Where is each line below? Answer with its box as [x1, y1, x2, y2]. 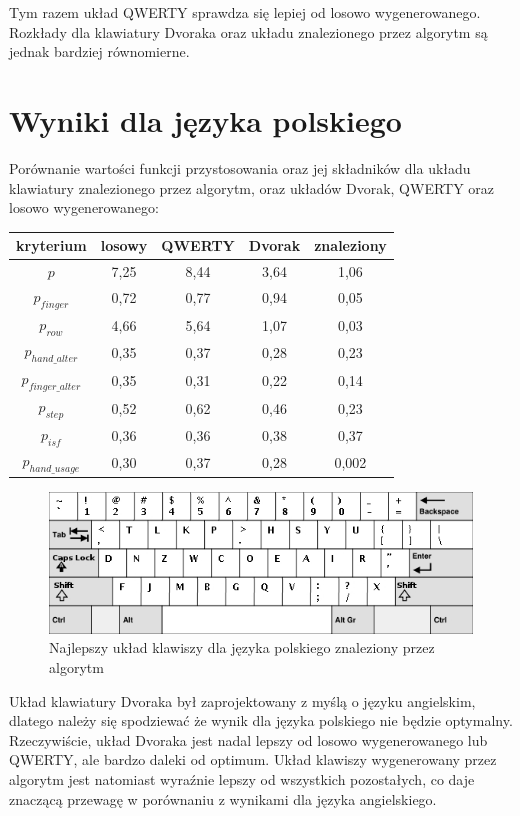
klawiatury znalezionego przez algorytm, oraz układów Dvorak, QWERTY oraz [9, 177, 495, 198]
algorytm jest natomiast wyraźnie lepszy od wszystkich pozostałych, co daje [9, 768, 475, 789]
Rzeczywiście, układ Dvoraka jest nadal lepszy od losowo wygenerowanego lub [9, 729, 488, 750]
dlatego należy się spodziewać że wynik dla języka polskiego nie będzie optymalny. [9, 710, 513, 731]
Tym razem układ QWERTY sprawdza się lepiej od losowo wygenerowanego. [9, 2, 481, 22]
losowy [100, 235, 148, 256]
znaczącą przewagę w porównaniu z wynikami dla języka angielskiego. [9, 788, 437, 809]
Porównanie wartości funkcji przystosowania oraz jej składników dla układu [9, 157, 471, 178]
